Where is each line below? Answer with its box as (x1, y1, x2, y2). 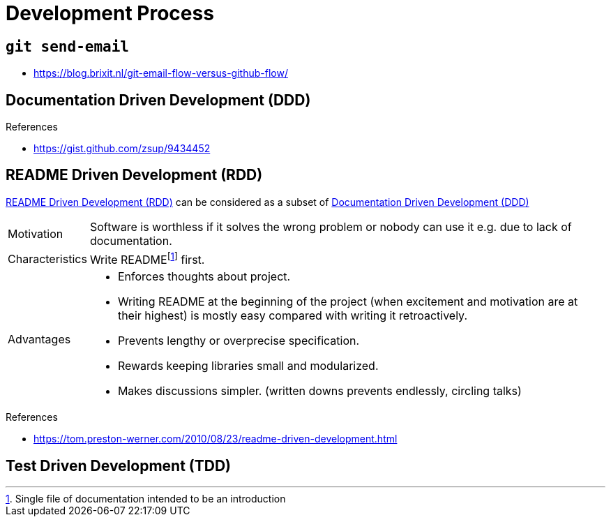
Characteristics (8, 251, 87, 266)
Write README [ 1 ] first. (89, 250, 205, 267)
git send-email (6, 38, 130, 55)
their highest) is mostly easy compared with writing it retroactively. (117, 308, 468, 323)
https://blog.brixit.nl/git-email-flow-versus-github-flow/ (33, 67, 288, 80)
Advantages (8, 332, 71, 347)
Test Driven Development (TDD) (6, 456, 231, 475)
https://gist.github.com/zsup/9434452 (33, 142, 211, 155)
